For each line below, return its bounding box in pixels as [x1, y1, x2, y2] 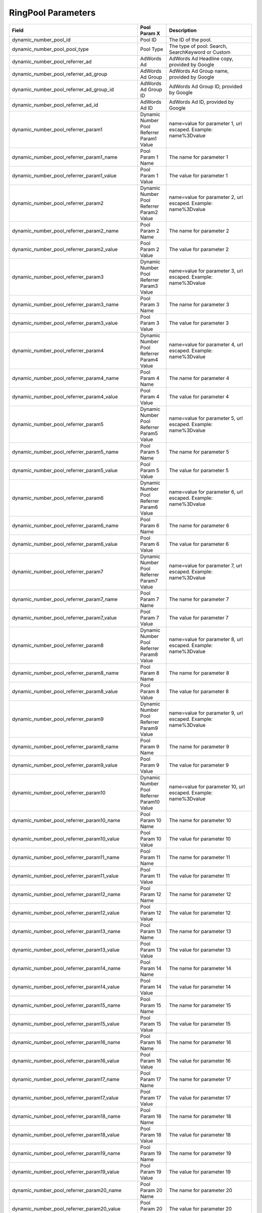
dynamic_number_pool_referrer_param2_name [12, 227, 119, 234]
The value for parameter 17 [169, 1094, 230, 1101]
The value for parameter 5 [169, 467, 229, 474]
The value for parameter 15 [169, 1020, 231, 1027]
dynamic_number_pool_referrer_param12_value [12, 909, 120, 916]
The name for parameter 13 [169, 928, 231, 934]
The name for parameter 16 [169, 1039, 231, 1046]
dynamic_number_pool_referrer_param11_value [12, 872, 119, 879]
